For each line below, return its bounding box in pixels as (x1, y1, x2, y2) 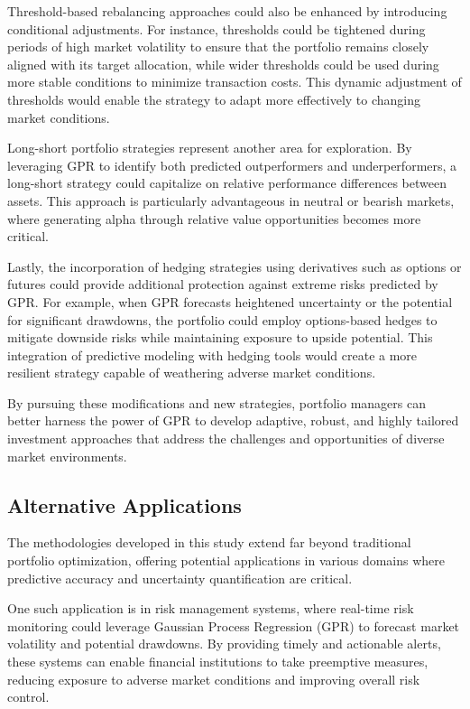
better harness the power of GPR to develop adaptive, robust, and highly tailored (7, 411, 459, 430)
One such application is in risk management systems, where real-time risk (7, 599, 414, 618)
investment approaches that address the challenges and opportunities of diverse (7, 429, 445, 448)
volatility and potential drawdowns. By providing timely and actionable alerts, (7, 634, 441, 653)
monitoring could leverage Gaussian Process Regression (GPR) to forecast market (7, 616, 460, 635)
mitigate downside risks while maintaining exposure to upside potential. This (7, 328, 433, 347)
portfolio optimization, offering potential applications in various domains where (7, 551, 445, 570)
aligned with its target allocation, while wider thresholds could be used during (7, 54, 439, 73)
